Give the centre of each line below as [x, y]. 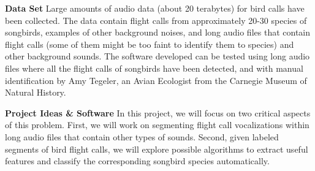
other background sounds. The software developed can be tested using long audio [157, 56]
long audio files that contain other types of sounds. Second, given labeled [142, 136]
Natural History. [36, 92]
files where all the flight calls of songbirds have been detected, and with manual [154, 68]
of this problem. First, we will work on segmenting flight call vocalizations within [157, 125]
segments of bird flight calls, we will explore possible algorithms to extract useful [157, 149]
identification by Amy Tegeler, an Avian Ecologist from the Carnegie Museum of [156, 80]
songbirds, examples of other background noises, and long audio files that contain [158, 32]
